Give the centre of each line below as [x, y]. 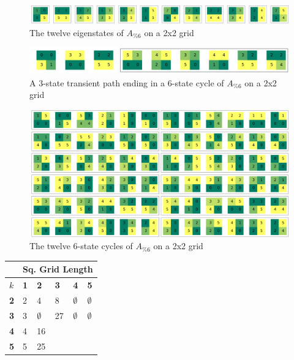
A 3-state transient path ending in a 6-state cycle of [127, 82]
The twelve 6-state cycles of [81, 246]
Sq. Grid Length [58, 269]
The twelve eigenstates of [77, 32]
